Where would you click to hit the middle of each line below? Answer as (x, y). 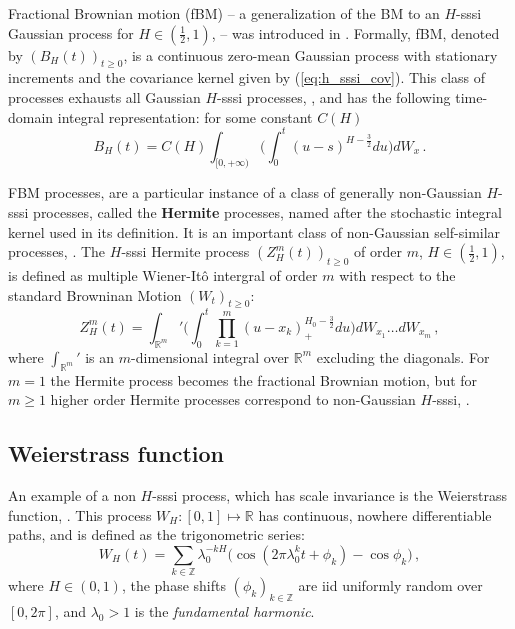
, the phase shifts (173, 585)
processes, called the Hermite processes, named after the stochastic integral (267, 212)
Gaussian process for (71, 32)
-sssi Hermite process (185, 251)
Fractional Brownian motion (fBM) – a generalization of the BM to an (224, 13)
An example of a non (72, 494)
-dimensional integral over (210, 356)
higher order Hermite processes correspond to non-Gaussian (233, 399)
